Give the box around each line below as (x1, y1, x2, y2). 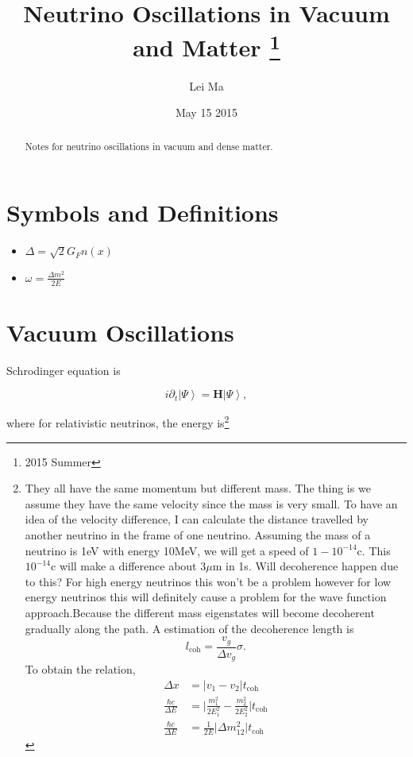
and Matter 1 (133, 28, 280, 64)
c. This (357, 542, 391, 558)
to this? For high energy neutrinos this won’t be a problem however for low (25, 573, 392, 589)
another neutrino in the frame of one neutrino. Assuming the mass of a (25, 526, 371, 543)
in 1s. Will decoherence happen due (226, 558, 399, 574)
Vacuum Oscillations (6, 315, 234, 348)
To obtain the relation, (25, 661, 136, 678)
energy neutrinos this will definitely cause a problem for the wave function (25, 589, 387, 605)
